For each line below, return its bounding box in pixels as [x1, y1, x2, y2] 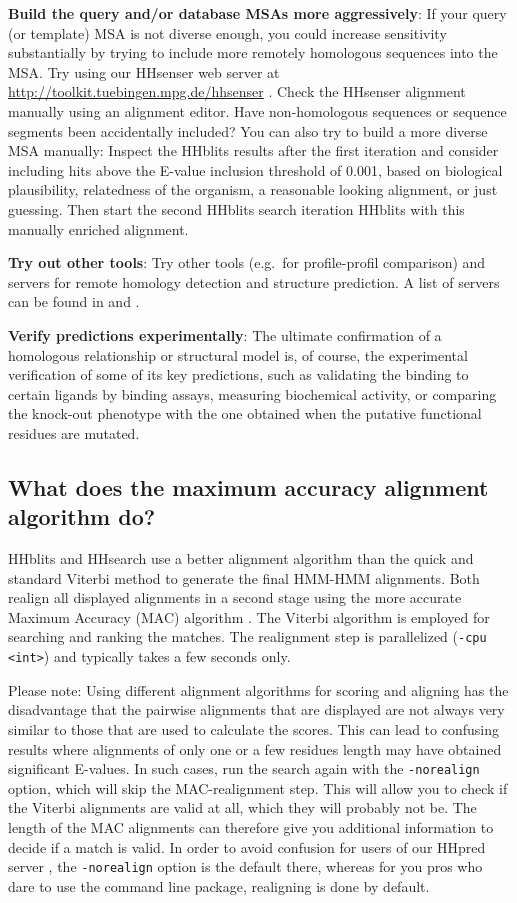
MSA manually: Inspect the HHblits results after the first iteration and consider [8, 140, 499, 161]
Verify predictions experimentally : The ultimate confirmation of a [8, 324, 442, 345]
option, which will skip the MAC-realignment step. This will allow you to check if [8, 777, 508, 798]
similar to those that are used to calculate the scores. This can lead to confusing [8, 718, 499, 739]
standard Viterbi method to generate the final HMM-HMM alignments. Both [8, 567, 480, 588]
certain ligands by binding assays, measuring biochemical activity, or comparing [8, 383, 497, 404]
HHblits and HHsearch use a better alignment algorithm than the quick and [8, 548, 474, 569]
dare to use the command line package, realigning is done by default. [8, 875, 430, 896]
